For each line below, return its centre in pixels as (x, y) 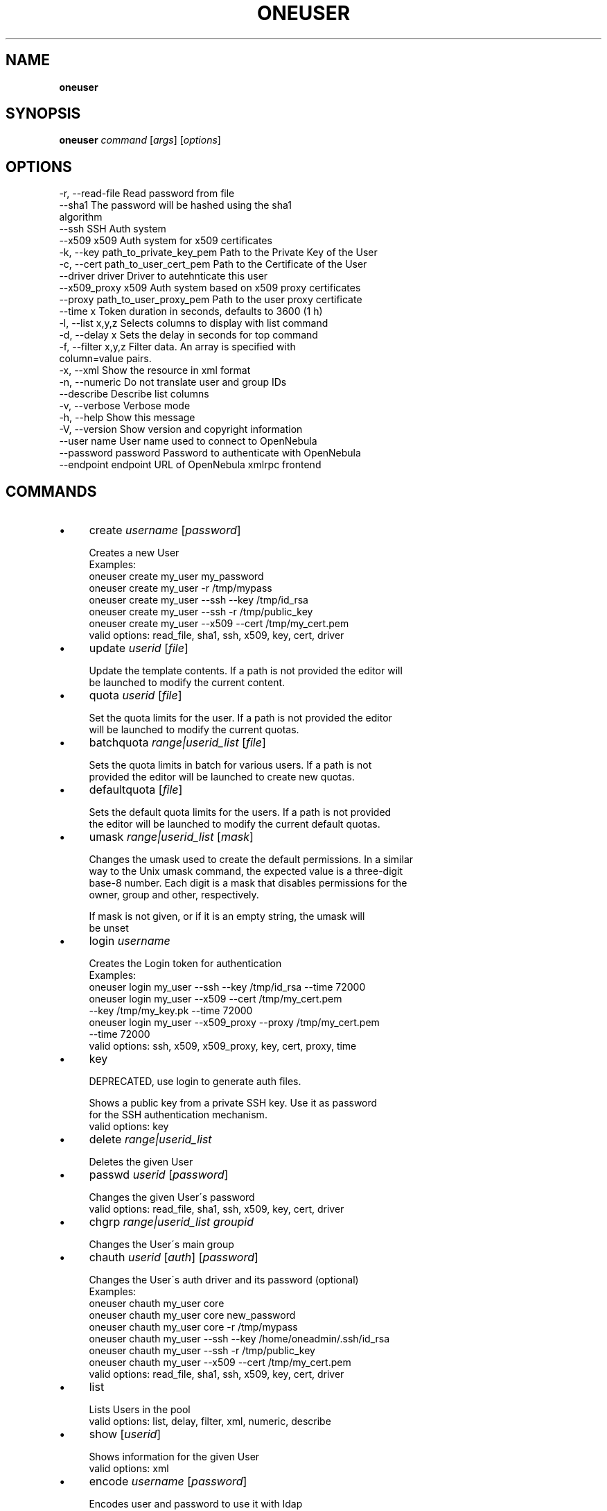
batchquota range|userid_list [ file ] (177, 743)
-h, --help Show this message (127, 418)
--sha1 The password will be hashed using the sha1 (175, 205)
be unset (109, 928)
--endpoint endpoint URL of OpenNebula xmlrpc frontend (190, 465)
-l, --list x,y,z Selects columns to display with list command (194, 323)
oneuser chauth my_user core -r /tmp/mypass (193, 1327)
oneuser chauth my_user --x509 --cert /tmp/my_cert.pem (220, 1363)
